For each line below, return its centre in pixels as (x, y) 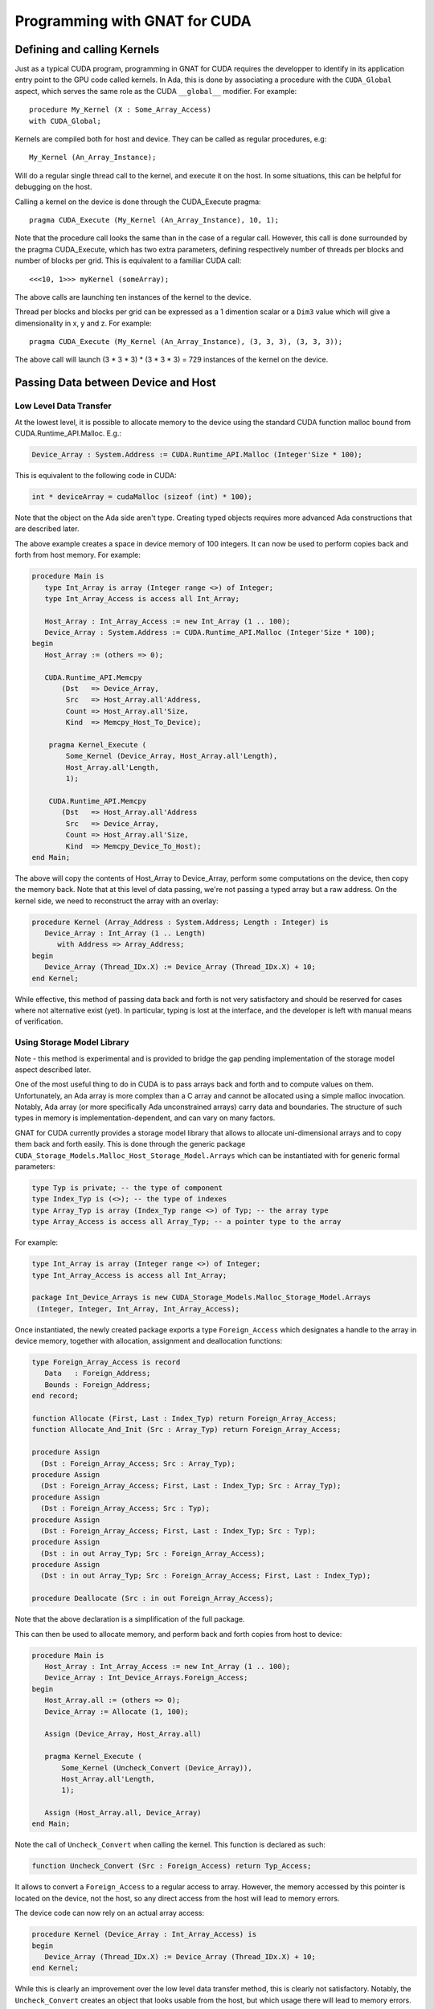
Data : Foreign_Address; (98, 1373)
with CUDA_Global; (66, 121)
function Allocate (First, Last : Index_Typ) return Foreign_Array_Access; (184, 1419)
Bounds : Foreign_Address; (98, 1385)
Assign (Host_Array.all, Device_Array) (123, 1813)
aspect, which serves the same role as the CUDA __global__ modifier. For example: (156, 91)
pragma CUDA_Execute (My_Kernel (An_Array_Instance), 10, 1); (154, 220)
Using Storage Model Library (72, 1042)
